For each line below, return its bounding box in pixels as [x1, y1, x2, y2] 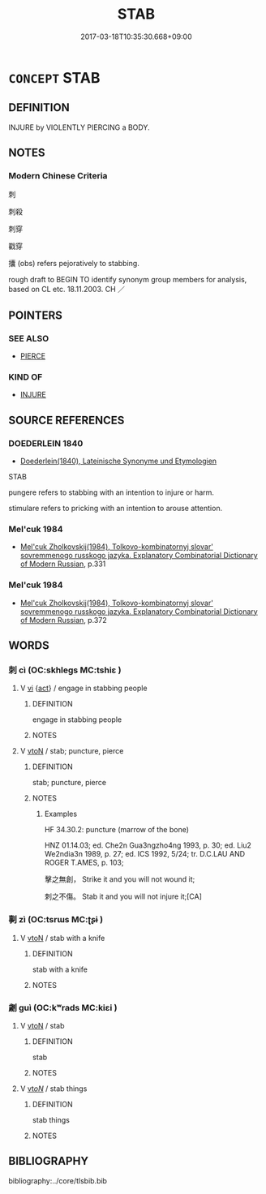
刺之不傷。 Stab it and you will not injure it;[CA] [44, 891, 203, 901]
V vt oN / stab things [19, 1084, 88, 1093]
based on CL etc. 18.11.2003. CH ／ [8, 285, 126, 294]
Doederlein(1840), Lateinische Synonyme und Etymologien [19, 456, 217, 466]
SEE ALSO [8, 333, 49, 344]
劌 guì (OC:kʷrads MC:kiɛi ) [8, 1002, 118, 1013]
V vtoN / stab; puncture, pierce [19, 746, 124, 756]
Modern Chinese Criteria [8, 170, 108, 182]
